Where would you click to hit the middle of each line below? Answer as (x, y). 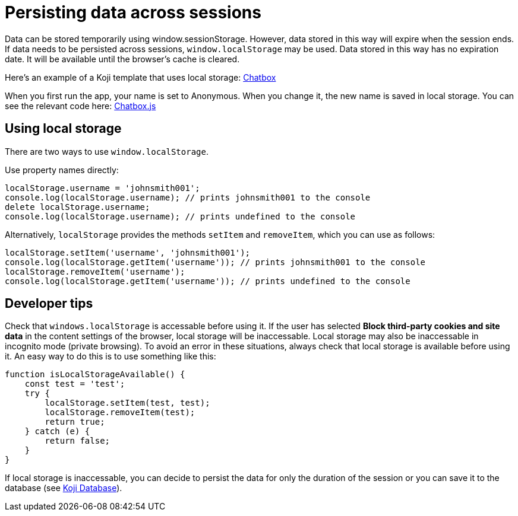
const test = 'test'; (75, 384)
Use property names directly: (62, 170)
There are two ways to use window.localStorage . (107, 151)
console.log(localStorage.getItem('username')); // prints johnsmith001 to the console (215, 262)
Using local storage (63, 129)
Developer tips (49, 304)
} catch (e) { (57, 431)
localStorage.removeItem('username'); (95, 271)
